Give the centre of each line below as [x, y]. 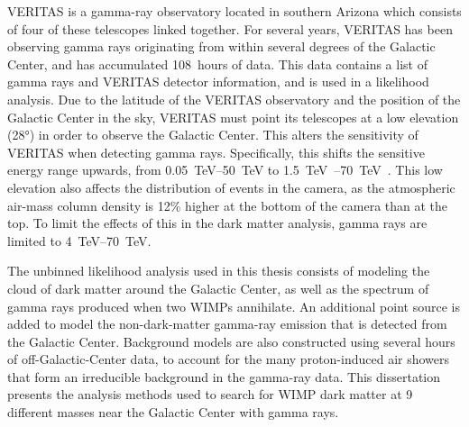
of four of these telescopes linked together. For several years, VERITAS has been [230, 28]
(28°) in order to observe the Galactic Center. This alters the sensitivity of [213, 135]
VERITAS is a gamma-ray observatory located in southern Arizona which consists [234, 11]
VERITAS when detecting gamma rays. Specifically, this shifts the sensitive [216, 152]
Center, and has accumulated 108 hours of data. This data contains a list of [217, 64]
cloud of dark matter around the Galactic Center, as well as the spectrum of [218, 288]
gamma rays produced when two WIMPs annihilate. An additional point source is [234, 306]
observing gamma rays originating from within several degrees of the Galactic [221, 46]
